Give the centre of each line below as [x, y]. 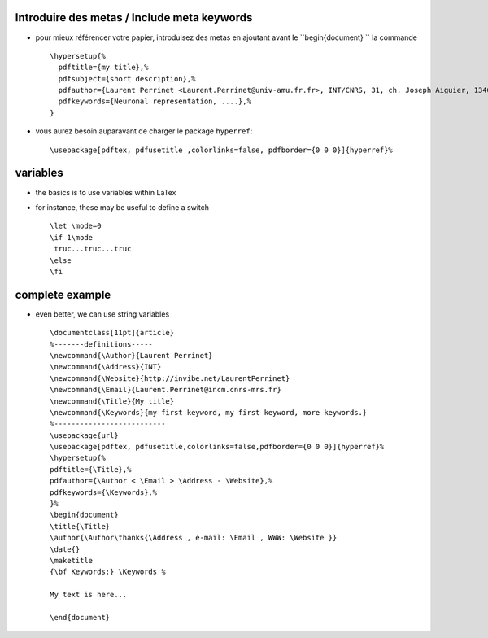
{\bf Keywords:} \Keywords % [108, 572]
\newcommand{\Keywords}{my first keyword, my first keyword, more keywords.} [209, 412]
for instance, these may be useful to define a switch [122, 207]
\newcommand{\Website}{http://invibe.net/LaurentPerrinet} [170, 378]
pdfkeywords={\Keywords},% [104, 492]
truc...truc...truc [93, 249]
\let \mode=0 [76, 226]
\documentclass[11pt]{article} [112, 333]
